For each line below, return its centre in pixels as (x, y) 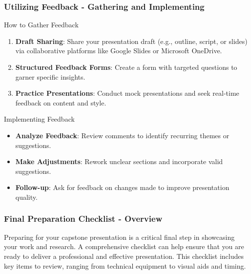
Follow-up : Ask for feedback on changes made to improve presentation (122, 187)
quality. (26, 197)
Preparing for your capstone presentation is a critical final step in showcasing (119, 237)
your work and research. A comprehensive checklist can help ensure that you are (124, 246)
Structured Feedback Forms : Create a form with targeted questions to (126, 67)
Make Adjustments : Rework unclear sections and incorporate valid (119, 161)
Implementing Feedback (39, 119)
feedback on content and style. (61, 102)
